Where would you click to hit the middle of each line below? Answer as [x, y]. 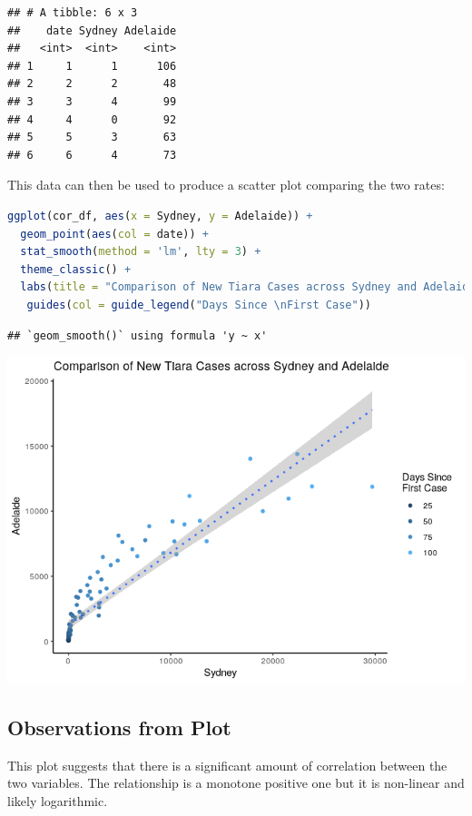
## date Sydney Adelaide [92, 30]
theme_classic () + [76, 269]
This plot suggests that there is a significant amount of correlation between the [227, 765]
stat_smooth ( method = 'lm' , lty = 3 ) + [141, 252]
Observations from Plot [119, 728]
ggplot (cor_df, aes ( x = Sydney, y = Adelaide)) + [160, 216]
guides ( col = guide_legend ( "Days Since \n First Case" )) [199, 305]
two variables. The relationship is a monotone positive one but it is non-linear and [236, 783]
